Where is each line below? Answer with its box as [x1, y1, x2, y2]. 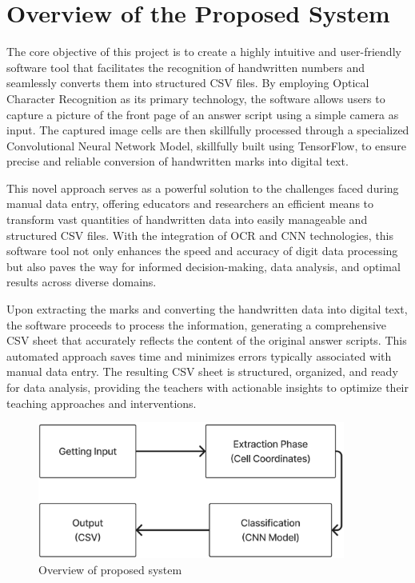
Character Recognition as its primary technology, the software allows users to [6, 90, 385, 106]
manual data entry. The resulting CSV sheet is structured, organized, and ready [6, 363, 398, 380]
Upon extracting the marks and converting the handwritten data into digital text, [6, 301, 408, 317]
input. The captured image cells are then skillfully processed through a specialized [6, 122, 409, 138]
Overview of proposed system [38, 561, 182, 577]
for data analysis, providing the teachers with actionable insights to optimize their [6, 379, 409, 395]
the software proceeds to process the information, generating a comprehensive [6, 316, 387, 333]
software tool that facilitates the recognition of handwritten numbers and [6, 58, 365, 75]
